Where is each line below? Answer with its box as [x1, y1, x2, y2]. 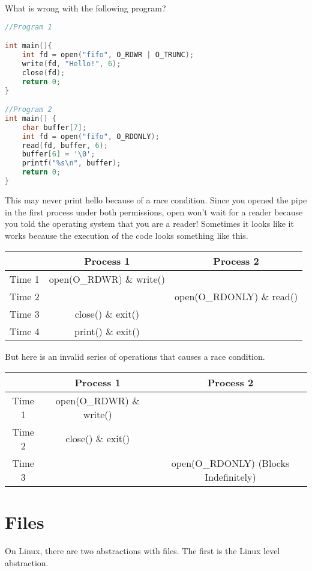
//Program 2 [5, 105, 52, 114]
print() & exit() [74, 324, 140, 339]
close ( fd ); [22, 68, 65, 77]
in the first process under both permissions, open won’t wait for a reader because [5, 205, 303, 218]
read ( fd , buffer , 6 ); [22, 141, 108, 150]
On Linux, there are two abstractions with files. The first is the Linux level [5, 545, 280, 557]
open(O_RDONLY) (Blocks [171, 455, 290, 470]
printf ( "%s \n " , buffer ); [22, 159, 121, 168]
